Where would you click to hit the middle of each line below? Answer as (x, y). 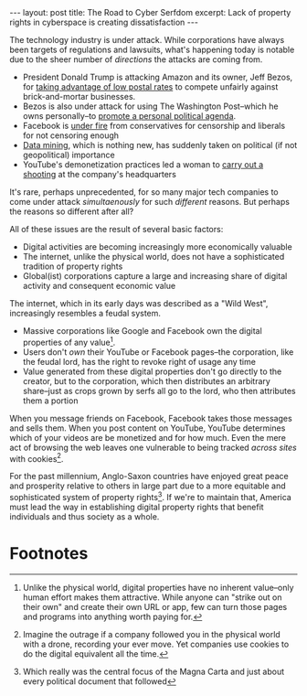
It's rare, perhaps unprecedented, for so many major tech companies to (144, 192)
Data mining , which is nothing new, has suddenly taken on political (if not (160, 145)
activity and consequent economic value (99, 286)
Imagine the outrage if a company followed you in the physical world (151, 634)
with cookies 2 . (37, 457)
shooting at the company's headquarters (99, 174)
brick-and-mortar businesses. (79, 96)
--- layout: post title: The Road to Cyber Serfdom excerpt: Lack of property (150, 12)
